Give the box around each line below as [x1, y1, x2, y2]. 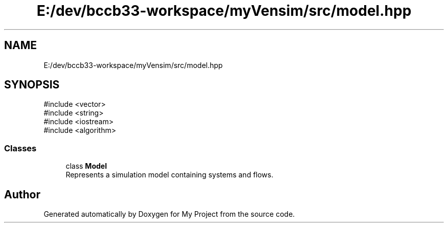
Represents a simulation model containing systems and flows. [65, 170, 274, 179]
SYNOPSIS [4, 78, 60, 92]
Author [4, 188, 40, 201]
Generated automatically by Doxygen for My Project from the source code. [43, 210, 295, 219]
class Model [65, 162, 107, 171]
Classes [4, 143, 37, 153]
